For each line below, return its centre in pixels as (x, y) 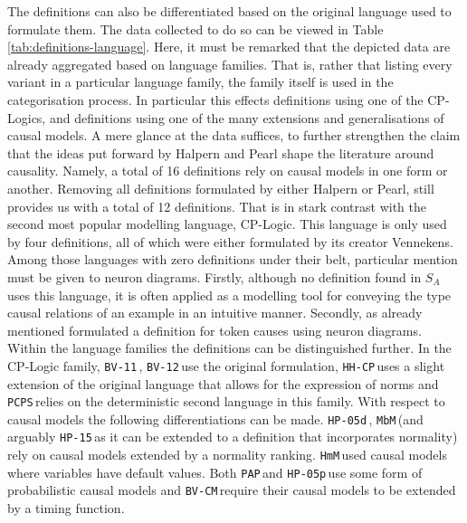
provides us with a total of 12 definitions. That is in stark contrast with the (217, 206)
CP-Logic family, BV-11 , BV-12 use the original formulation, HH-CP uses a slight (226, 365)
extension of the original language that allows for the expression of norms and (223, 383)
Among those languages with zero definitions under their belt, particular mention (233, 259)
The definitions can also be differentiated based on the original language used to (229, 11)
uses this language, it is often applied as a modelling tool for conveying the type (229, 295)
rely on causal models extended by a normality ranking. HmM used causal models (227, 455)
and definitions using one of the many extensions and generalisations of (247, 117)
